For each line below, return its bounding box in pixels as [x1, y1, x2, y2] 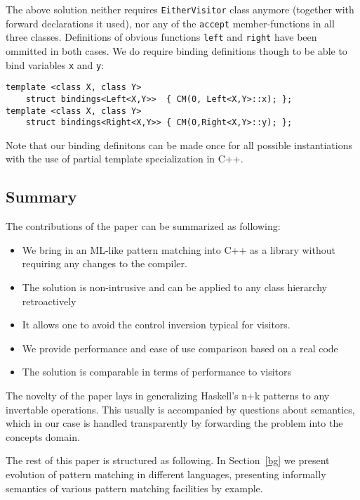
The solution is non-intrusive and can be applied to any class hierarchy [22, 280, 327, 295]
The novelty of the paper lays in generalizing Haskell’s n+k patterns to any [6, 387, 330, 402]
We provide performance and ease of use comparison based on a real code [22, 340, 338, 355]
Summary [6, 186, 77, 207]
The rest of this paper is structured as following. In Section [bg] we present [6, 453, 330, 468]
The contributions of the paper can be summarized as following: [6, 219, 281, 233]
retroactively [22, 293, 76, 308]
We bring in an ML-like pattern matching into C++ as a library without [22, 242, 335, 257]
